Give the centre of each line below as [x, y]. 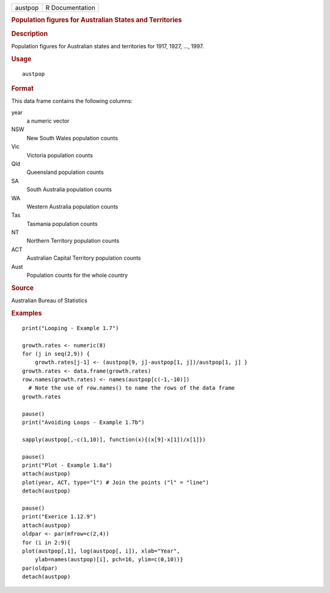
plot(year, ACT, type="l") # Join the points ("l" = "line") [116, 482]
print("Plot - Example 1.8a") [68, 465]
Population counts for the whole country [77, 275]
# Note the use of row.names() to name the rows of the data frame [132, 388]
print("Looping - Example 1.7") [71, 328]
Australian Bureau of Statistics [50, 301]
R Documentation [71, 8]
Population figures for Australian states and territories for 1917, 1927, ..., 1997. [108, 46]
